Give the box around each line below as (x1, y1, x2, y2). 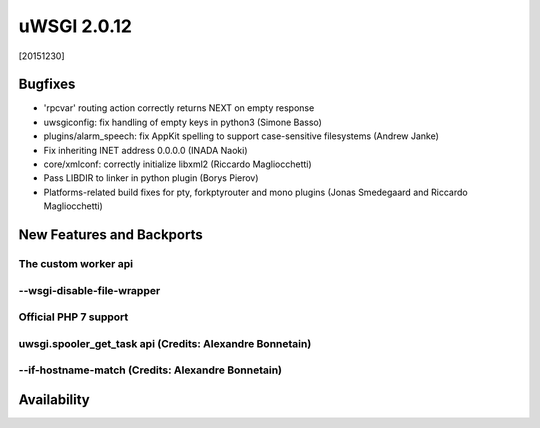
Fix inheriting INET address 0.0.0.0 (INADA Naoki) (43, 144, 249, 156)
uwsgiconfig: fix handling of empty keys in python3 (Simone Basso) (43, 116, 322, 128)
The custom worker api (18, 256, 134, 270)
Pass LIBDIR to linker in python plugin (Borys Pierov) (43, 172, 259, 184)
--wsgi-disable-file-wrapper (18, 283, 161, 297)
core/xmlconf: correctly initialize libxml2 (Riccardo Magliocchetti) (43, 158, 312, 170)
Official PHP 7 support (18, 310, 129, 324)
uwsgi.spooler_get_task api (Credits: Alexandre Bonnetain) (18, 336, 312, 350)
